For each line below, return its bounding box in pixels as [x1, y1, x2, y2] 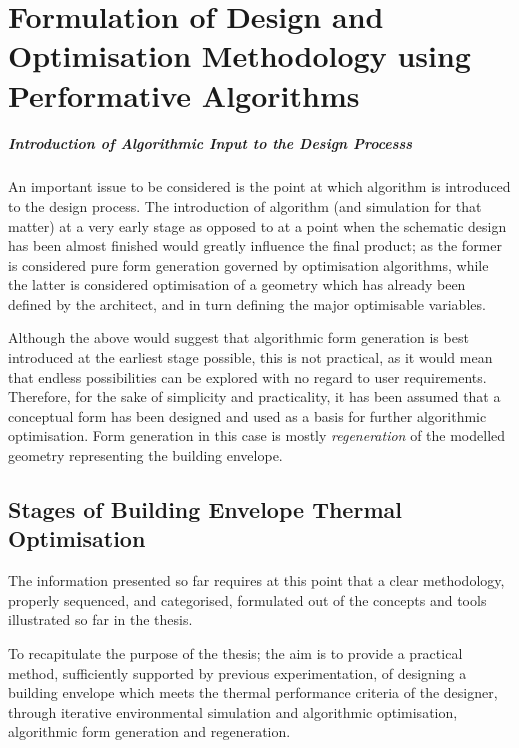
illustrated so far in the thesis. [8, 609, 193, 630]
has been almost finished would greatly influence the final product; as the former [8, 235, 502, 256]
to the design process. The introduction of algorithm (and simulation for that [8, 195, 482, 216]
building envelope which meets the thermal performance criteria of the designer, [8, 682, 498, 703]
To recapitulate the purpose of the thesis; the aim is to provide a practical [8, 643, 463, 663]
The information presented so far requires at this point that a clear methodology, [8, 570, 505, 591]
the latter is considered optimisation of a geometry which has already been [8, 274, 466, 295]
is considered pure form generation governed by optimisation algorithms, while [8, 254, 489, 275]
